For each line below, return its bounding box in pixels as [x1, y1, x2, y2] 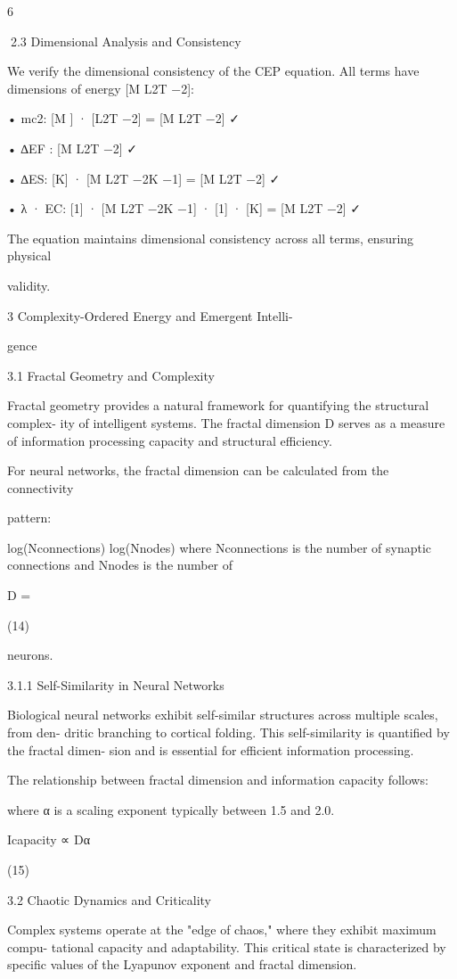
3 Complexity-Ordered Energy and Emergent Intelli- [7, 306, 293, 325]
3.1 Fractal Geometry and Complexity [7, 366, 215, 384]
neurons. [7, 646, 53, 664]
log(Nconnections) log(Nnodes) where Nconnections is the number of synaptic [7, 538, 432, 556]
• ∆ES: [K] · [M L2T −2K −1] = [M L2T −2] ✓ [7, 169, 281, 187]
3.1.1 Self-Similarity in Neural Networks [7, 675, 224, 694]
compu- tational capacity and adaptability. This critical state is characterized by [7, 937, 446, 956]
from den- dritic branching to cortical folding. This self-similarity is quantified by [7, 723, 450, 742]
